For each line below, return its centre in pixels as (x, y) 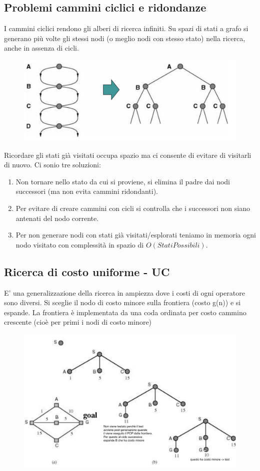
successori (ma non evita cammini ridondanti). (87, 191)
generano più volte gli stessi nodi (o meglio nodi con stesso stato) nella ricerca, (125, 38)
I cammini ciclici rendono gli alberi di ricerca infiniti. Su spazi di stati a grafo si (126, 28)
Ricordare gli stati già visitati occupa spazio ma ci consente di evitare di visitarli (128, 155)
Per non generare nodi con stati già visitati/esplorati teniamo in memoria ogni (136, 235)
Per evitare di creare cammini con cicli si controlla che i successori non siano (133, 208)
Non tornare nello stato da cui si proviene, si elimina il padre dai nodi (123, 181)
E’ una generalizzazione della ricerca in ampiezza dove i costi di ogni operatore (124, 292)
